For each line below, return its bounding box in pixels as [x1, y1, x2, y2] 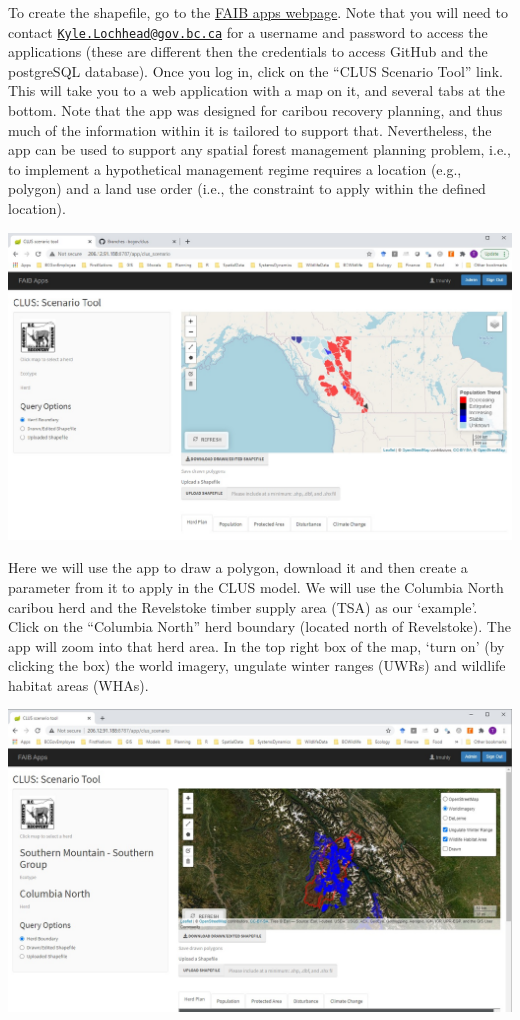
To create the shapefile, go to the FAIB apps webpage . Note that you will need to [8, 2, 508, 22]
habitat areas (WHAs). [8, 674, 149, 695]
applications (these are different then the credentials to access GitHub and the [8, 41, 488, 62]
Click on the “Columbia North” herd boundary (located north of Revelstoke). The [8, 616, 511, 637]
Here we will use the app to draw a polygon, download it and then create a [8, 557, 468, 578]
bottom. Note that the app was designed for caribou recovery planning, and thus [8, 100, 503, 121]
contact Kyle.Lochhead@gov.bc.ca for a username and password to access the [8, 21, 488, 42]
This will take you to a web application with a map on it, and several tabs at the [8, 80, 505, 101]
